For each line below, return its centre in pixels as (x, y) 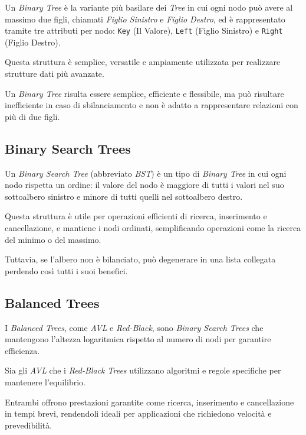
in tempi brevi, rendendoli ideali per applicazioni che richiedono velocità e (138, 413)
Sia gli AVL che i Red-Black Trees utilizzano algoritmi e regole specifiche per (143, 370)
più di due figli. (32, 116)
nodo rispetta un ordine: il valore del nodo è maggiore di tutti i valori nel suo (144, 185)
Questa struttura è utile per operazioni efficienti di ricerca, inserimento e (136, 216)
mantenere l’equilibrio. (45, 382)
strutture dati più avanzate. (55, 74)
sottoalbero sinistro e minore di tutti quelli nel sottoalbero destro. (124, 196)
